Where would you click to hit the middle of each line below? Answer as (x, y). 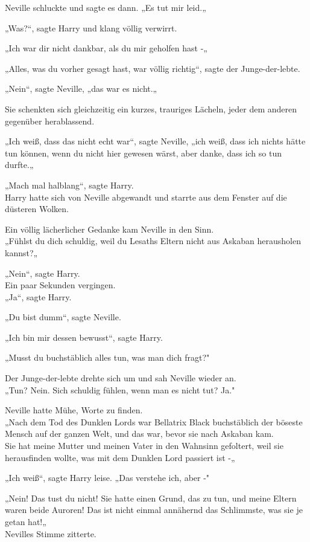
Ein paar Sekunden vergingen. (60, 285)
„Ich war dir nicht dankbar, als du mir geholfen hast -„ (106, 48)
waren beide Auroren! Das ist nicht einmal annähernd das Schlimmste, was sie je (154, 510)
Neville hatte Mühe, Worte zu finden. (74, 410)
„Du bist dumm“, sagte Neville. (63, 317)
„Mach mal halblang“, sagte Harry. (69, 185)
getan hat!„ (26, 521)
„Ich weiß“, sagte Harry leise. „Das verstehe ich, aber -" (107, 478)
